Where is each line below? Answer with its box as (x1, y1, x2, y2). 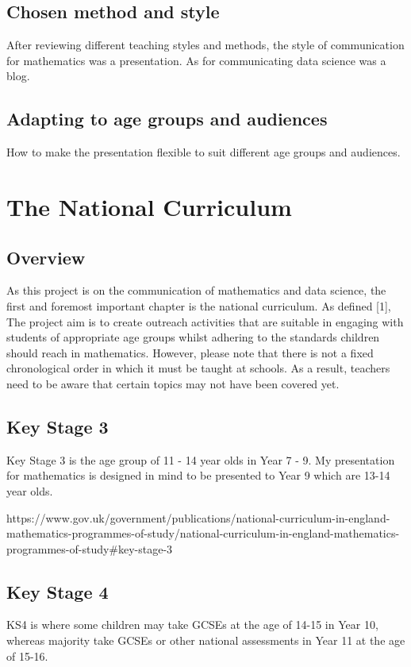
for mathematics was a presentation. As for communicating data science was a (6, 52, 386, 68)
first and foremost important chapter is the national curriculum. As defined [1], (6, 297, 391, 314)
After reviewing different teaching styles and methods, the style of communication (6, 37, 405, 53)
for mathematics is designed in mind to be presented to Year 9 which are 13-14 (6, 467, 390, 484)
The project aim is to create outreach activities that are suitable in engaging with (6, 313, 404, 330)
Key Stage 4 (6, 579, 109, 603)
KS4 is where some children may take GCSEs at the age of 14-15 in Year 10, (6, 616, 378, 633)
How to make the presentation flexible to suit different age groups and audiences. (6, 144, 401, 160)
